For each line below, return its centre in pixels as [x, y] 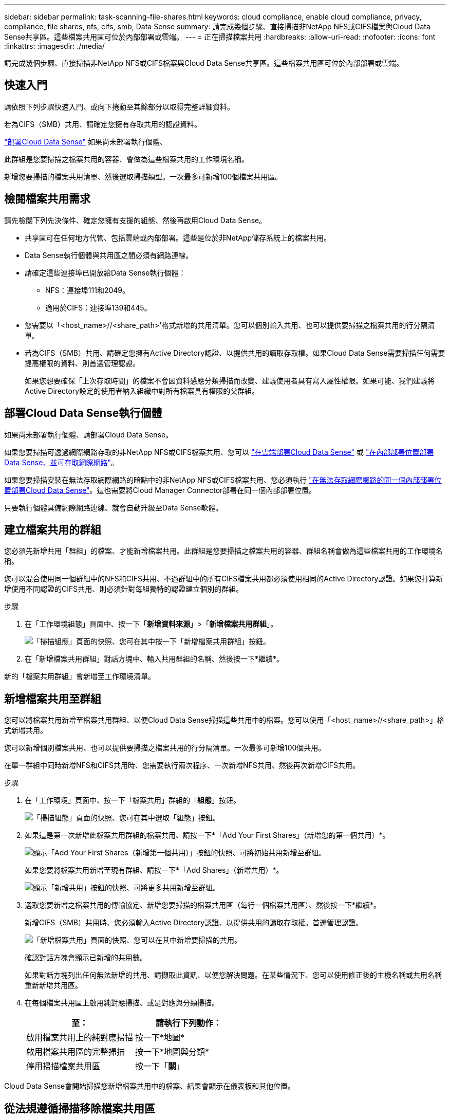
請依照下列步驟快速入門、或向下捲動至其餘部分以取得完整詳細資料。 [119, 106]
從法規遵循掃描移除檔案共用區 [80, 1108]
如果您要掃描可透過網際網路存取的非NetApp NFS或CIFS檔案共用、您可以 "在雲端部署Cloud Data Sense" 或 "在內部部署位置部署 [219, 452]
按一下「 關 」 [160, 1066]
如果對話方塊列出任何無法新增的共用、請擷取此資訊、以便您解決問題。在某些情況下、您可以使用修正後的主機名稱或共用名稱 [233, 975]
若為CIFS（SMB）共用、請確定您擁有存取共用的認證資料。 [103, 124]
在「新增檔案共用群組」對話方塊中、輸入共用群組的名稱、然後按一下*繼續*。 [154, 659]
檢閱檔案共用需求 [47, 199]
